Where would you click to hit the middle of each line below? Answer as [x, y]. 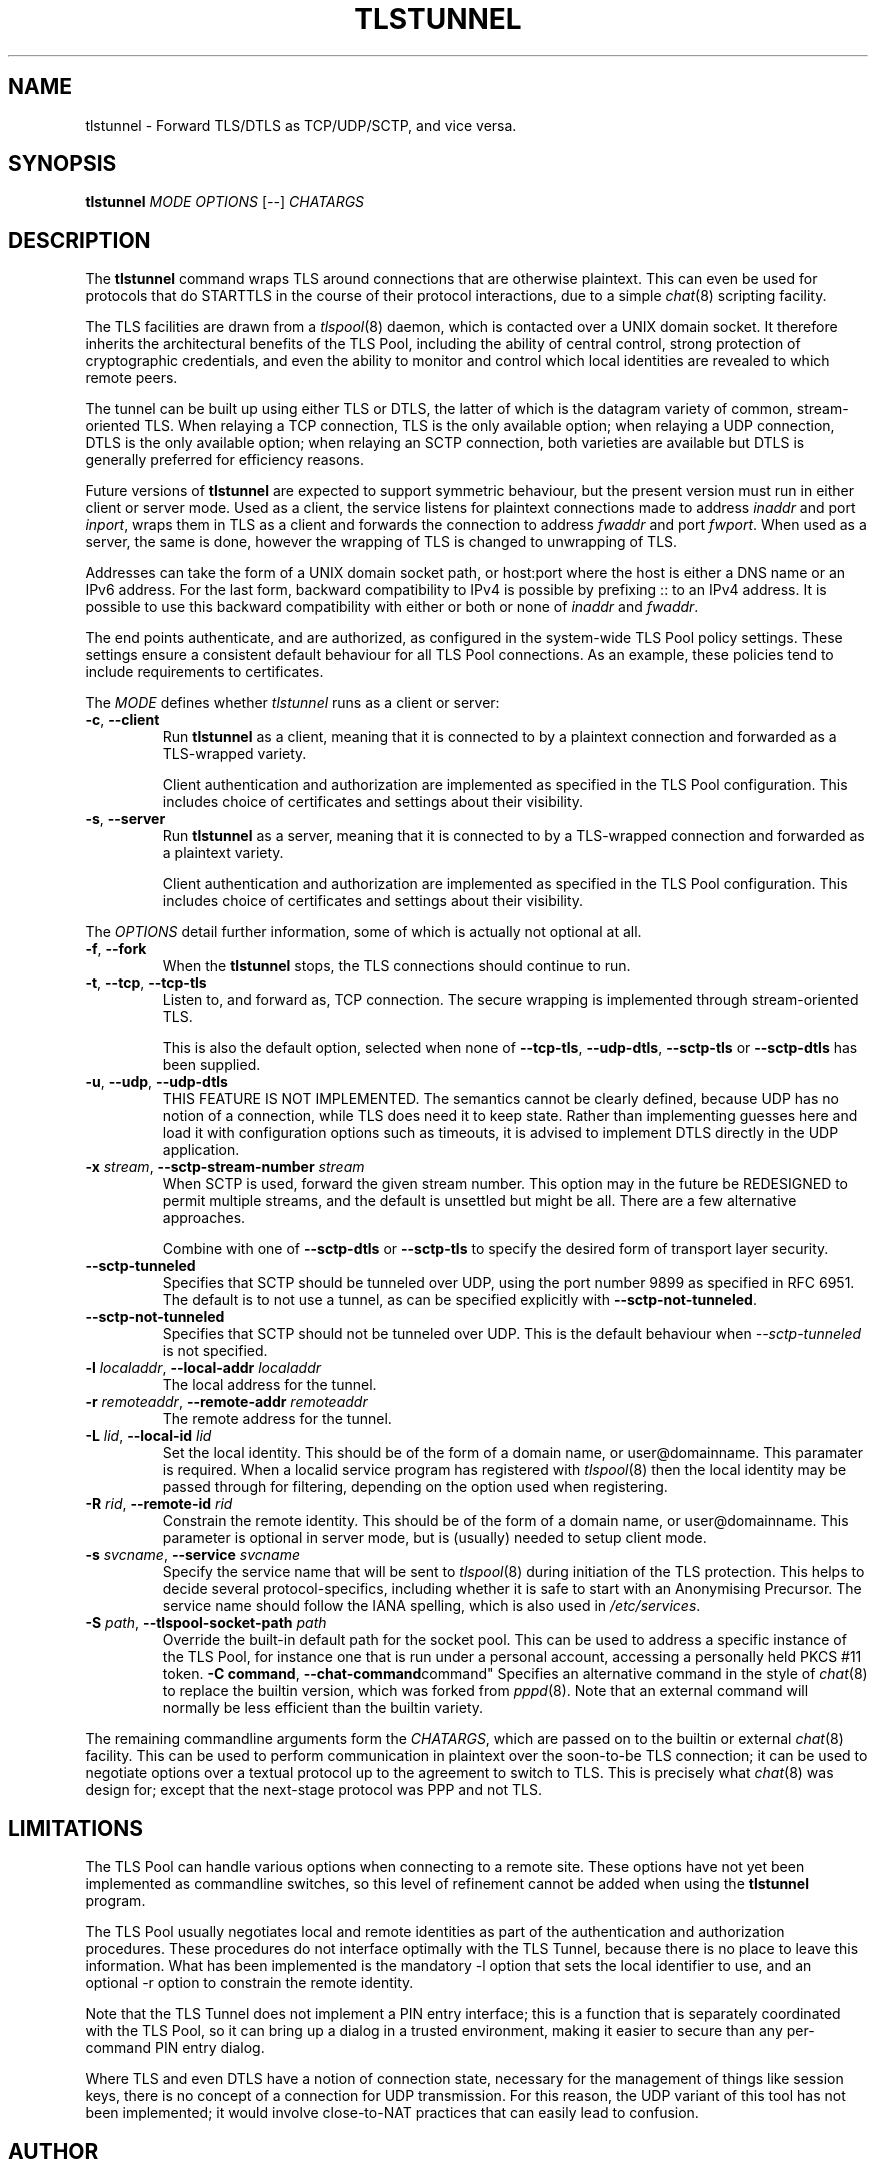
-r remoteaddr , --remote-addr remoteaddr [226, 1402]
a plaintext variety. [223, 853]
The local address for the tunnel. [269, 1385]
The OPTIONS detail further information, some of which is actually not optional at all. [363, 932]
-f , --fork [116, 949]
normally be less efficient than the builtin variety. [323, 1708]
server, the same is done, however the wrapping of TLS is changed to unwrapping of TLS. [381, 542]
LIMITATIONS [76, 1828]
